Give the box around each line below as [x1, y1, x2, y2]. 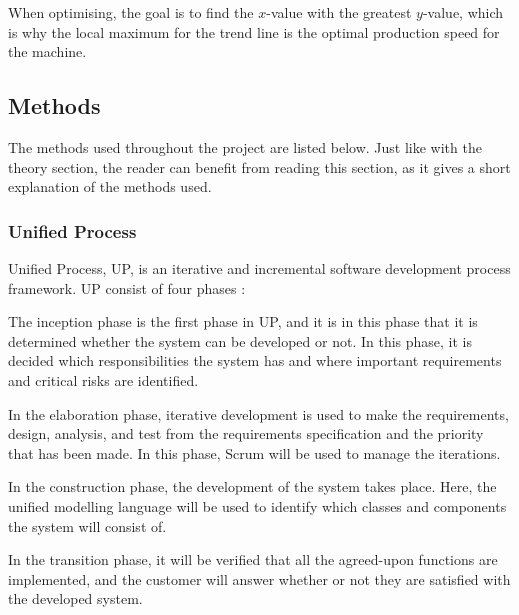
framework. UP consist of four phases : [8, 277, 246, 298]
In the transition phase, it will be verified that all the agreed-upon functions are [8, 549, 498, 570]
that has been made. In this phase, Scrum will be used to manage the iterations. [8, 442, 501, 463]
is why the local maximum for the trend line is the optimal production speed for [8, 21, 500, 42]
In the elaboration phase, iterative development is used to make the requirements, [8, 403, 509, 424]
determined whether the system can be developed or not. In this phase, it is [8, 330, 473, 351]
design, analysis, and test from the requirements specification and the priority [8, 423, 484, 444]
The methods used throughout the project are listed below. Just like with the [8, 136, 482, 157]
